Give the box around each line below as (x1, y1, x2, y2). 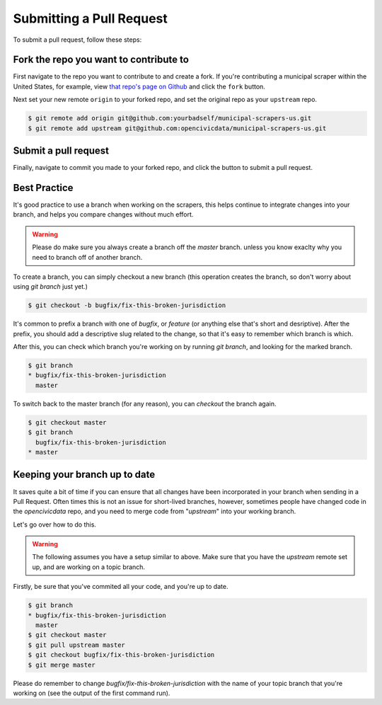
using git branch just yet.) (13, 282, 88, 291)
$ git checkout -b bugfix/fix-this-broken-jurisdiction (28, 302, 226, 309)
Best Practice (13, 181, 74, 194)
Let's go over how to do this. (13, 520, 97, 529)
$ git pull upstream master (28, 641, 125, 649)
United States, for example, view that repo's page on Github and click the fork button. (13, 82, 265, 91)
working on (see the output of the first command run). (13, 689, 170, 697)
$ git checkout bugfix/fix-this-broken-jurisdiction (28, 651, 215, 659)
